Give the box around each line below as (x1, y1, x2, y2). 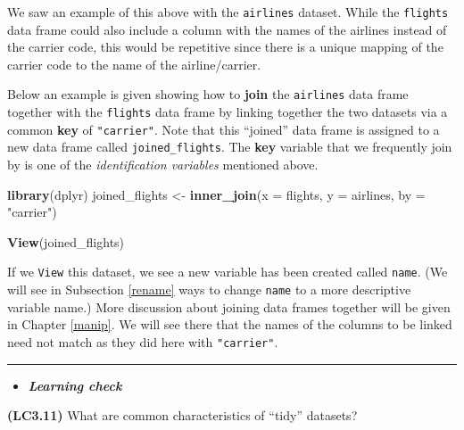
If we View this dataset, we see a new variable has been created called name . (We (7, 262, 448, 281)
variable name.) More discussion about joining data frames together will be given (7, 297, 451, 316)
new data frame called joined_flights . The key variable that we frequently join (7, 137, 452, 156)
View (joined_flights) (7, 232, 125, 251)
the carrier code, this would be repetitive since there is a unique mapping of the (7, 37, 443, 56)
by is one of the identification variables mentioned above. (7, 155, 319, 174)
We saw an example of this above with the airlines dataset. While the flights (7, 3, 449, 21)
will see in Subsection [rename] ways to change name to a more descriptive (7, 280, 411, 299)
